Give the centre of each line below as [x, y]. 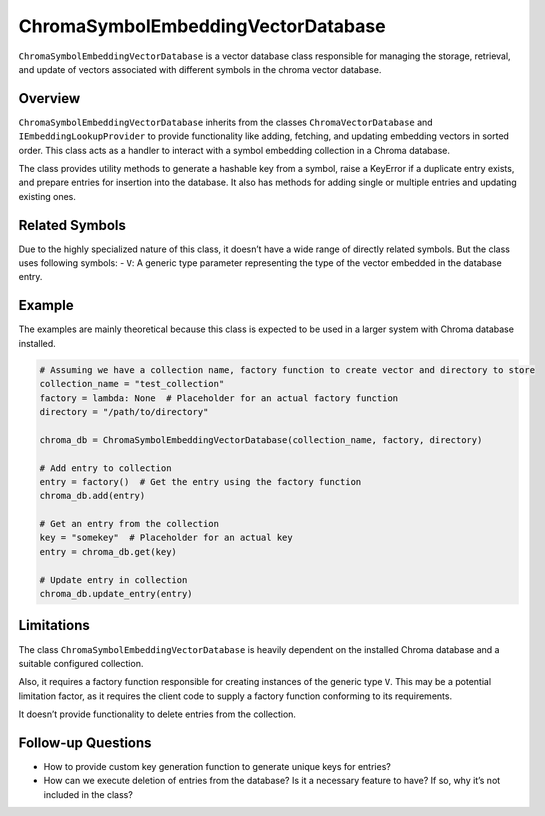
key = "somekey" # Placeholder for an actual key [166, 538]
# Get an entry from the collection [129, 524]
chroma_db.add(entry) [92, 496]
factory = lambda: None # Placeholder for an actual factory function [219, 398]
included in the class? [88, 794]
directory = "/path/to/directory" [124, 411]
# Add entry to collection [105, 468]
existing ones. [47, 196]
